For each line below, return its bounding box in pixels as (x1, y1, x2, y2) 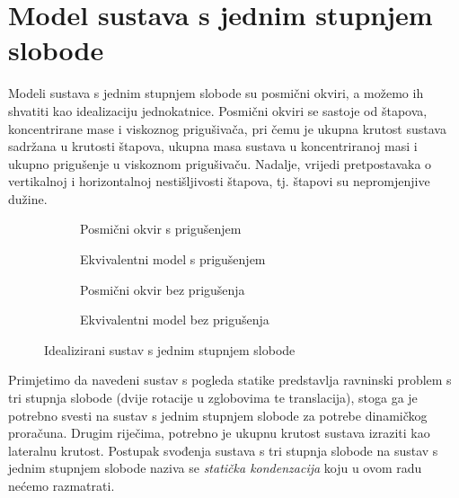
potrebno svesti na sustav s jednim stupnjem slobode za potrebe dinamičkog (8, 405, 428, 424)
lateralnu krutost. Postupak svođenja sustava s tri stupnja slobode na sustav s (8, 440, 438, 459)
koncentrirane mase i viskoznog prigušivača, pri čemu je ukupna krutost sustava (8, 119, 446, 138)
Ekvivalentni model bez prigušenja (80, 310, 269, 329)
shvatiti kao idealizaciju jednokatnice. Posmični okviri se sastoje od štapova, (8, 101, 428, 120)
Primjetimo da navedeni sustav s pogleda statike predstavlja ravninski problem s (8, 370, 452, 389)
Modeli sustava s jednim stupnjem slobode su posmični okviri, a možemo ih (8, 84, 424, 102)
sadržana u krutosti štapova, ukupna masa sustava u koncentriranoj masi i (8, 137, 418, 156)
